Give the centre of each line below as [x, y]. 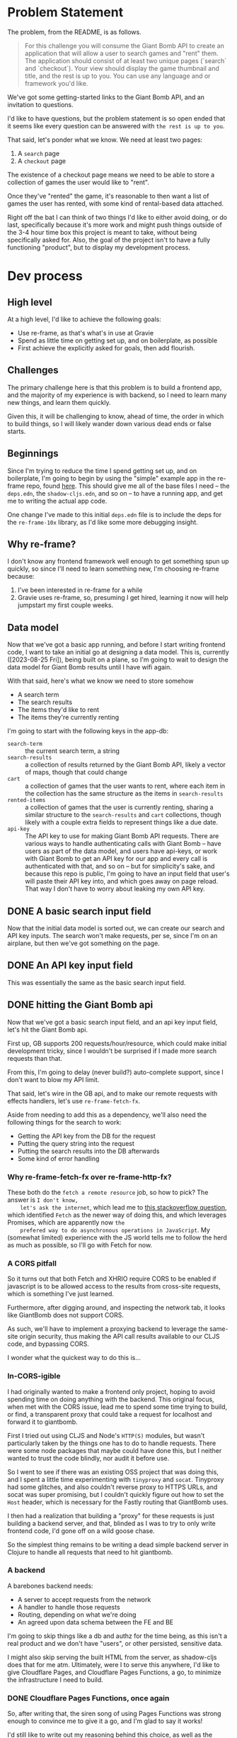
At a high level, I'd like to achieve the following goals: [84, 319]
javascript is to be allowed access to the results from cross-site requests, [114, 1286]
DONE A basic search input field [79, 911]
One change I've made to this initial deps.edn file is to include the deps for [114, 514]
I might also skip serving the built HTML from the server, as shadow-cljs [112, 1657]
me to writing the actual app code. [57, 501]
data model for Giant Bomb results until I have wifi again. [89, 667]
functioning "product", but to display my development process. [99, 247]
